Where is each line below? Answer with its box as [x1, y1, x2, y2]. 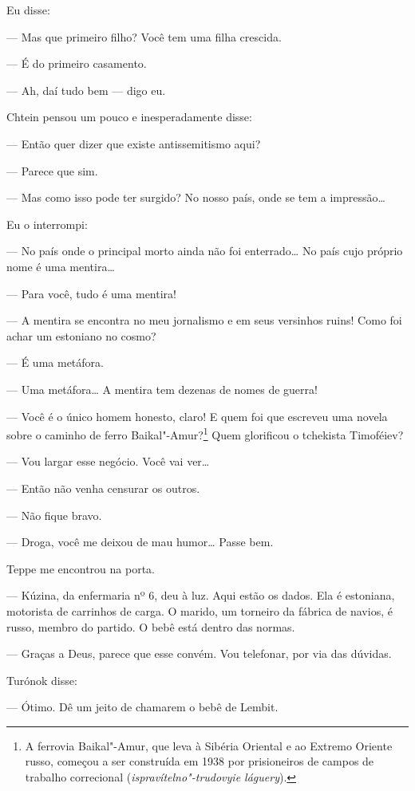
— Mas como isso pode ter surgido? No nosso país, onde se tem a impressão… [6, 189, 385, 206]
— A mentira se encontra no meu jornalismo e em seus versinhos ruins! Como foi [6, 312, 402, 329]
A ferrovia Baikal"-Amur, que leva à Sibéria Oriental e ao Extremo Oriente [25, 737, 393, 754]
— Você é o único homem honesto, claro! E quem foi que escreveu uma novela [6, 407, 388, 424]
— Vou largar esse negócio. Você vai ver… [6, 453, 210, 470]
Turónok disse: [6, 671, 77, 688]
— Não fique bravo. [6, 506, 102, 523]
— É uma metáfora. [6, 354, 104, 371]
